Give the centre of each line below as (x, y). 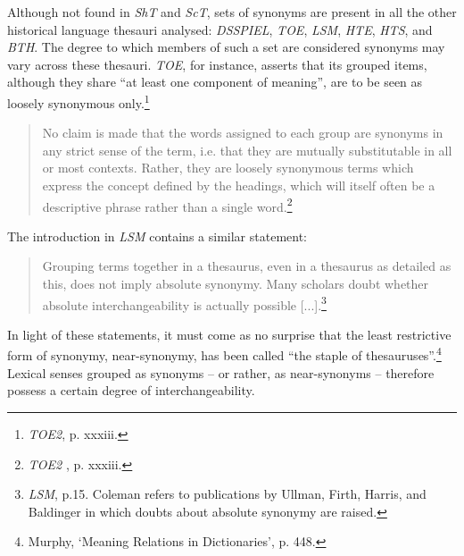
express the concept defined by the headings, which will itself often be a (239, 185)
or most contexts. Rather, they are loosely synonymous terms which (228, 168)
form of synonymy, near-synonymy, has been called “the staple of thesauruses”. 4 (224, 354)
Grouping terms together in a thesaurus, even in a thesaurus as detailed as (247, 266)
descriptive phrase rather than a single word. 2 (167, 205)
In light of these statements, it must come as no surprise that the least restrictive (229, 334)
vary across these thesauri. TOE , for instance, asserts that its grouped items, (217, 64)
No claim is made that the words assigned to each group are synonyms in (243, 133)
